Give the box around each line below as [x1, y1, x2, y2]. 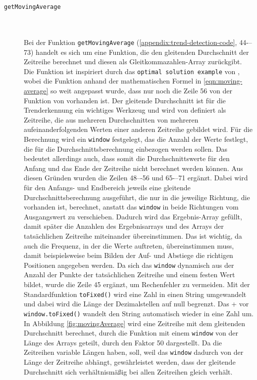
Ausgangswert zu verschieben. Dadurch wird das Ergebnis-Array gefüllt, [24, 211, 242, 221]
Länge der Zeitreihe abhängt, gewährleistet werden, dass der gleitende [24, 357, 236, 367]
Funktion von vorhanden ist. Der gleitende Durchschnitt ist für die [24, 95, 226, 105]
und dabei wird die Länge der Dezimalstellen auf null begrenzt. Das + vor [24, 298, 249, 309]
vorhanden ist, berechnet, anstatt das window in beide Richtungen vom [24, 202, 239, 212]
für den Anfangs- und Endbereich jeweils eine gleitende [24, 182, 191, 192]
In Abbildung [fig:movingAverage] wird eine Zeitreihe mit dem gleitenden [24, 318, 245, 328]
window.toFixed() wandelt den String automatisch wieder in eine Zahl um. [24, 308, 254, 318]
